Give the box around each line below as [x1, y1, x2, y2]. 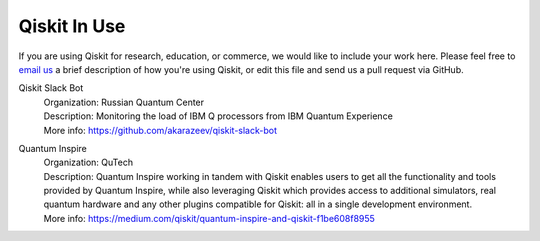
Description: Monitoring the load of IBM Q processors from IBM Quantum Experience [43, 110, 394, 122]
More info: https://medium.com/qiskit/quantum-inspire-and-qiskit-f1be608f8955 [43, 212, 375, 224]
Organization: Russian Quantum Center [43, 96, 205, 108]
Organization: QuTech [43, 156, 134, 169]
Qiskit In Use [18, 15, 126, 37]
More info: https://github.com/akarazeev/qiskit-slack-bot [43, 124, 278, 136]
